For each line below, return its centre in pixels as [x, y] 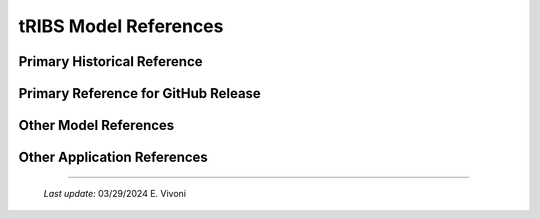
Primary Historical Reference [110, 61]
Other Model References [96, 125]
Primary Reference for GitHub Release [140, 93]
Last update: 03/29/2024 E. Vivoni [115, 193]
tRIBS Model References [121, 26]
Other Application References [113, 157]
